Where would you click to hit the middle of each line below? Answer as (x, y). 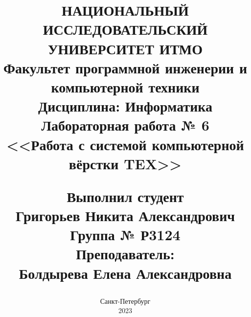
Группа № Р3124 (125, 235)
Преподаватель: (125, 254)
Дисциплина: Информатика (125, 106)
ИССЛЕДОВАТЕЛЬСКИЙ (125, 29)
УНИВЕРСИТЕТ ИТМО (125, 48)
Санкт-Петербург (125, 301)
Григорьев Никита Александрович (125, 215)
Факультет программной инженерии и (125, 67)
